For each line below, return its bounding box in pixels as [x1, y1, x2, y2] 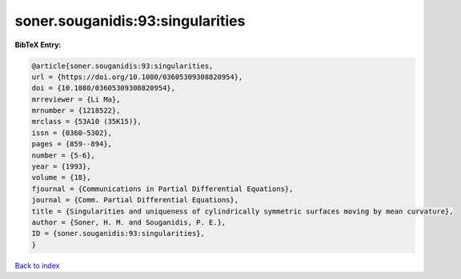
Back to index [14, 261, 60, 270]
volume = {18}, [31, 173, 91, 182]
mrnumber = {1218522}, [31, 106, 121, 115]
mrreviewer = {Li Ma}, [31, 94, 121, 104]
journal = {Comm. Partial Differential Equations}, [31, 196, 239, 205]
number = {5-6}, [31, 150, 96, 160]
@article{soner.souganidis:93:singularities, [31, 61, 214, 70]
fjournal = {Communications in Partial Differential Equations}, [31, 184, 294, 193]
